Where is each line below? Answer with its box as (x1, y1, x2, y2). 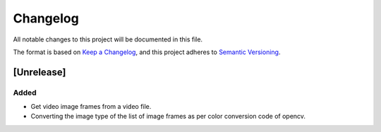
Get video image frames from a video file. (30, 103, 152, 111)
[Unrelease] (13, 66, 66, 78)
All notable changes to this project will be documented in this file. (13, 35, 203, 44)
